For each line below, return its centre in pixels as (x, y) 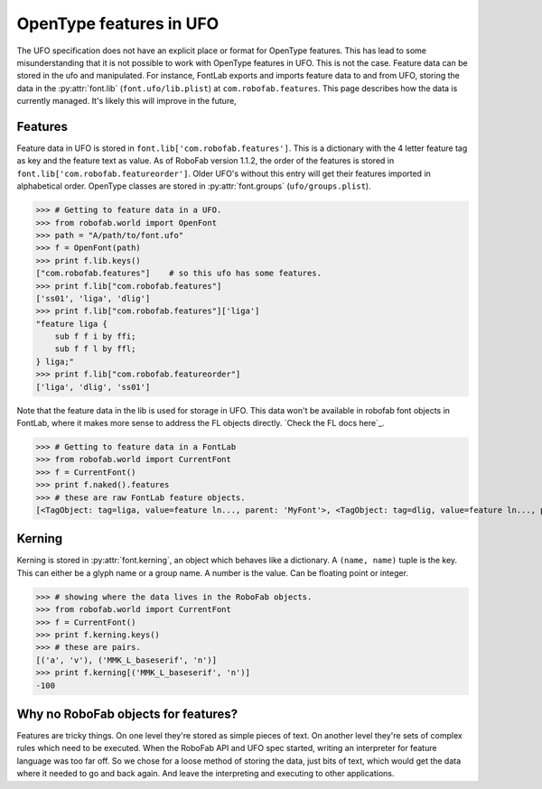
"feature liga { (72, 324)
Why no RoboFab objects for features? (127, 714)
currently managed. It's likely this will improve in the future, (126, 101)
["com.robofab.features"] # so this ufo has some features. (179, 274)
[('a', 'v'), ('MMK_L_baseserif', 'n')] (126, 660)
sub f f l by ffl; (95, 349)
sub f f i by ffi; (95, 337)
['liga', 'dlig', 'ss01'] (93, 387)
